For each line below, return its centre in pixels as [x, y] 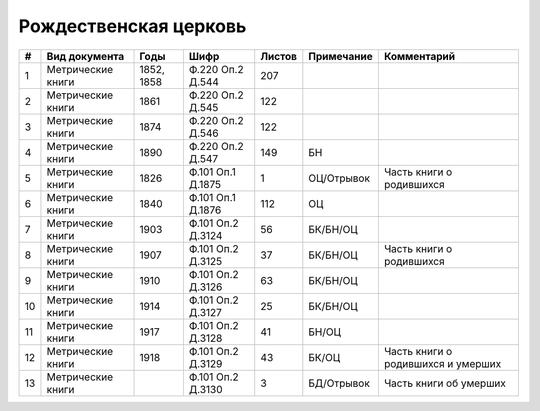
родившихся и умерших [442, 363]
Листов [279, 56]
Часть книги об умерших [445, 383]
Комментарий [419, 56]
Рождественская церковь [132, 26]
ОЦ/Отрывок [339, 178]
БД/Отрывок [339, 383]
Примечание [341, 56]
